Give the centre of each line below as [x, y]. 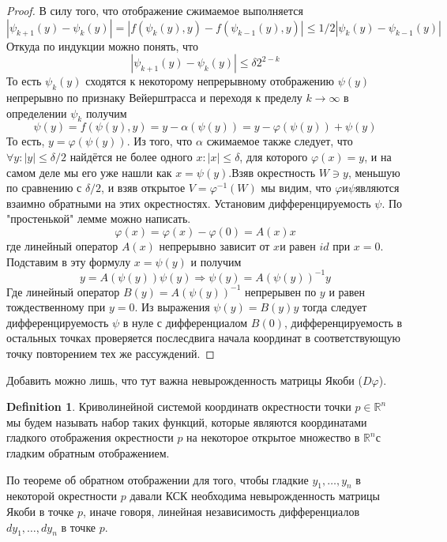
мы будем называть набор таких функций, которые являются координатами [187, 422]
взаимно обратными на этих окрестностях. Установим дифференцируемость [189, 203]
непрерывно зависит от [214, 245]
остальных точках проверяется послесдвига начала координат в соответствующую [203, 338]
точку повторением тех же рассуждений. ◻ [111, 353]
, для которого [274, 156]
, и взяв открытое [143, 188]
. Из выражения [172, 307]
